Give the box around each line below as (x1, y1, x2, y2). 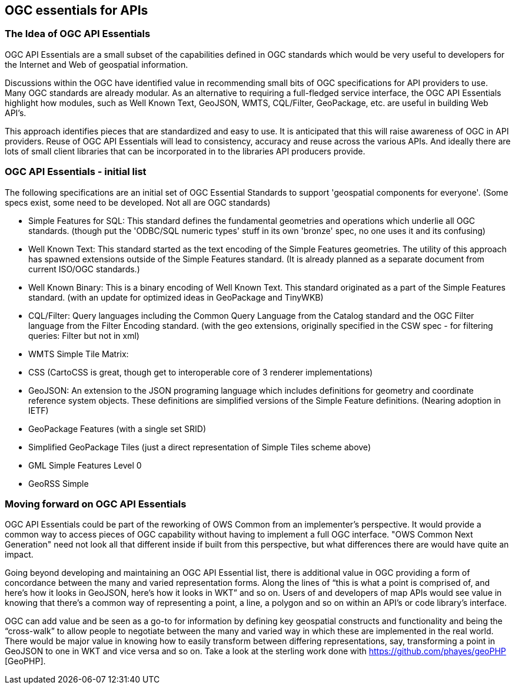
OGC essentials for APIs (5, 3, 148, 18)
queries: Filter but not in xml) (28, 330, 139, 341)
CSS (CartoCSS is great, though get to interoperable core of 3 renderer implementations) (28, 367, 373, 377)
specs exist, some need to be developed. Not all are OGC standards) (5, 197, 271, 207)
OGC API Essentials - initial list (5, 166, 147, 178)
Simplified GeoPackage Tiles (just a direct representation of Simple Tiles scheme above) (28, 441, 371, 452)
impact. (5, 549, 34, 560)
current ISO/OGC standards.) (28, 263, 140, 274)
